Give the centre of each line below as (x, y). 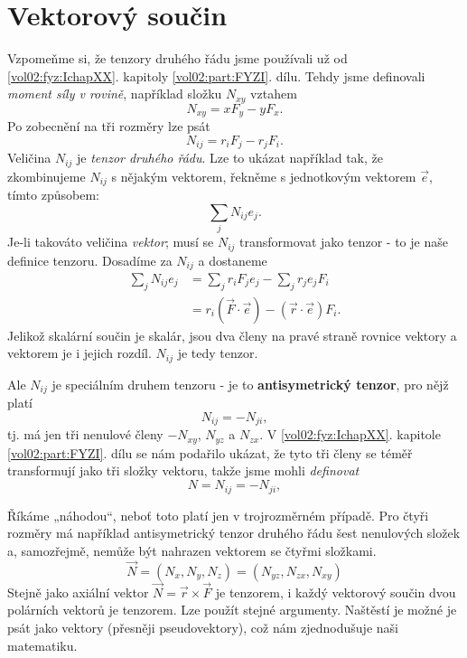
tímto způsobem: (53, 195)
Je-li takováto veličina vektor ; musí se (111, 242)
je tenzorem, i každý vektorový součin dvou (336, 592)
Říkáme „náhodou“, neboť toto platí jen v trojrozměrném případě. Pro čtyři (218, 515)
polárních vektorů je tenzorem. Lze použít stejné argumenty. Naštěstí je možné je (232, 610)
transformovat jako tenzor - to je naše (344, 242)
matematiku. (42, 645)
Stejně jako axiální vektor (78, 592)
